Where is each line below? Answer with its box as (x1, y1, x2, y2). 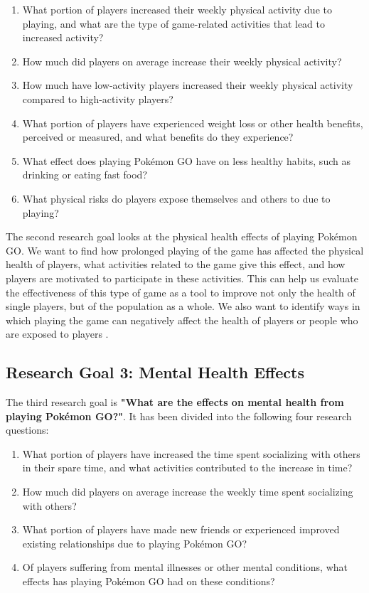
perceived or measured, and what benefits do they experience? (22, 129, 294, 144)
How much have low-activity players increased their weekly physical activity (22, 78, 353, 92)
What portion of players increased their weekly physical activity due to (22, 2, 332, 16)
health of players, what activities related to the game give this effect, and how (6, 257, 346, 272)
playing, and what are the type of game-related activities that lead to (22, 16, 326, 31)
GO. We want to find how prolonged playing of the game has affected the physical (6, 242, 364, 257)
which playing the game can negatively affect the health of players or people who (6, 312, 358, 327)
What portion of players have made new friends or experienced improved (22, 522, 340, 537)
